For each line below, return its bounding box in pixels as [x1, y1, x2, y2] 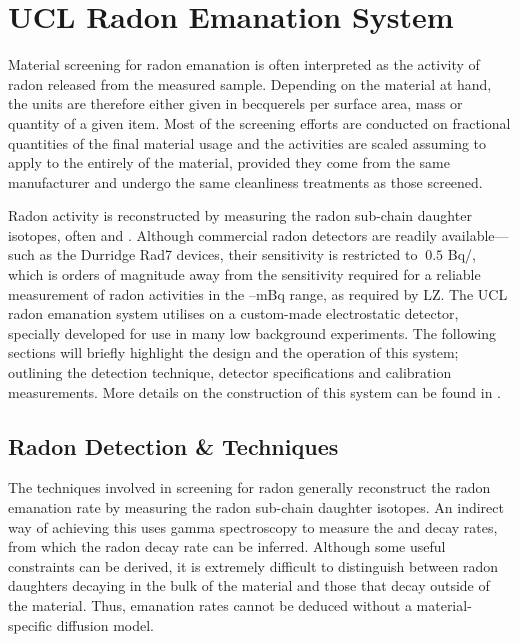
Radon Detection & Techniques [8, 430, 339, 461]
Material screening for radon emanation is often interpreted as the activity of [8, 54, 480, 75]
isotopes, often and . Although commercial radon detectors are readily [8, 224, 437, 245]
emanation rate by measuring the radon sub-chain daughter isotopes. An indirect [8, 497, 504, 518]
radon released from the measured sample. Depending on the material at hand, [8, 73, 492, 94]
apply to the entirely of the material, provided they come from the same [8, 152, 450, 173]
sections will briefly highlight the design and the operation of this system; [8, 342, 459, 363]
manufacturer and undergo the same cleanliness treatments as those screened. [8, 171, 483, 192]
